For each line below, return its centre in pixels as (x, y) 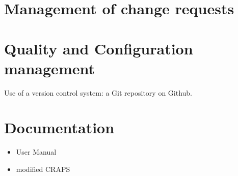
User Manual (36, 152)
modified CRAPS (43, 169)
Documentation (59, 127)
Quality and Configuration (99, 48)
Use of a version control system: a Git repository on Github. (98, 92)
